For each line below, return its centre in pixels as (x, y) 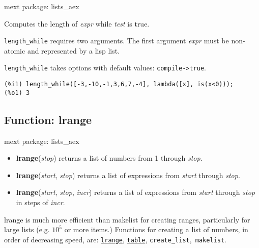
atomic (15, 50)
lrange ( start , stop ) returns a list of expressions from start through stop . (128, 175)
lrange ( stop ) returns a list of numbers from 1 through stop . (109, 158)
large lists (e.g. (27, 229)
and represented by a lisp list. (74, 50)
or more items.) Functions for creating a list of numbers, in (156, 229)
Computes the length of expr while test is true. (77, 23)
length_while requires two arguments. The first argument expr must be (117, 41)
